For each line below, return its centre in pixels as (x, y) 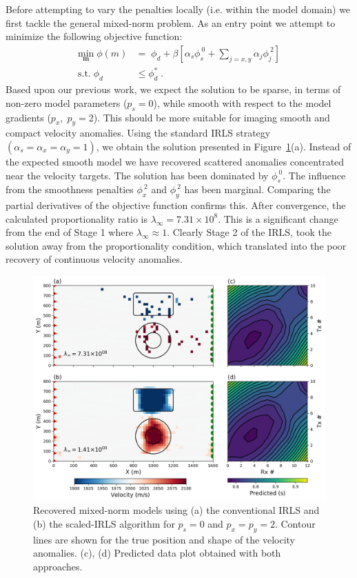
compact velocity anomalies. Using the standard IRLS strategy (138, 133)
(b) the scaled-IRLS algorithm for (104, 523)
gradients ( (28, 117)
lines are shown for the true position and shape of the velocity (164, 539)
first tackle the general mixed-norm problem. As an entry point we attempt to (171, 22)
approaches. (58, 566)
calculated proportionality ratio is (76, 218)
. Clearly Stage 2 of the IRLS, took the (249, 232)
